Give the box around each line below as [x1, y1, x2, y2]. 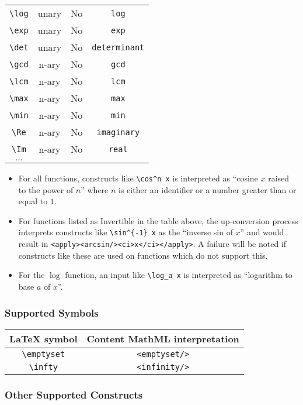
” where [81, 183, 109, 195]
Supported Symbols [5, 305, 99, 320]
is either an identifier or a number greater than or [119, 183, 297, 195]
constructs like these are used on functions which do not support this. [18, 249, 268, 261]
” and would [240, 226, 284, 238]
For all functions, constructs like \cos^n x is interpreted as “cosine [18, 172, 258, 184]
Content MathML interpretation [86, 331, 239, 345]
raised [268, 172, 290, 184]
